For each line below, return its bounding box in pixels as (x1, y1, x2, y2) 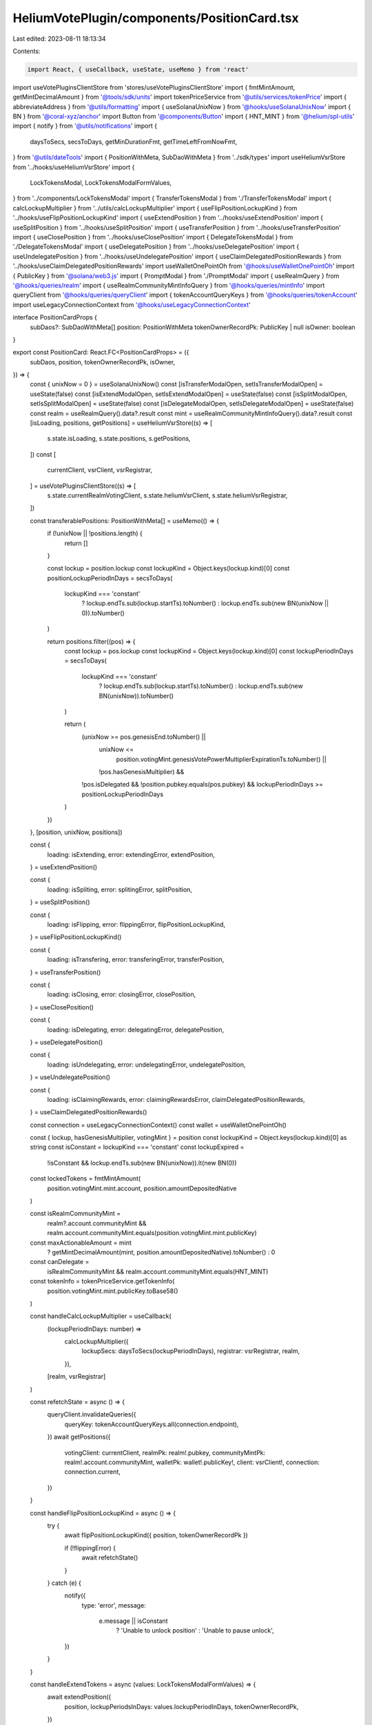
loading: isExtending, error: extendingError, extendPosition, (47, 850, 215, 858)
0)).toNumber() (81, 609, 125, 617)
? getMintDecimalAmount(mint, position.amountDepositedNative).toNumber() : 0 (47, 1248, 276, 1256)
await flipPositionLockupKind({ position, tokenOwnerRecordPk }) (64, 1531, 248, 1539)
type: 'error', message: (81, 1601, 146, 1609)
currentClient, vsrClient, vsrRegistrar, (47, 466, 153, 474)
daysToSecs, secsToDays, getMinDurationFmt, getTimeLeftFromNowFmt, (30, 137, 238, 146)
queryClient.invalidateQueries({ (47, 1410, 136, 1419)
